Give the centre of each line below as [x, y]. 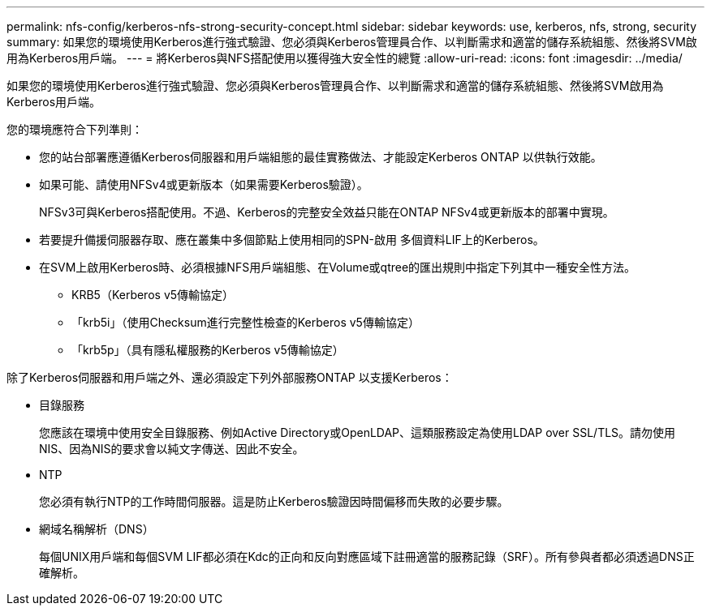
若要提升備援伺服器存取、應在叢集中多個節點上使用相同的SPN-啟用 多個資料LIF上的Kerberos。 [292, 240]
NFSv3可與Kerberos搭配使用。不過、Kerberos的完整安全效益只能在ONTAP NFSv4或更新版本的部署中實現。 [327, 212]
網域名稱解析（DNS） [97, 529]
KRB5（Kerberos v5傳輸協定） [153, 295]
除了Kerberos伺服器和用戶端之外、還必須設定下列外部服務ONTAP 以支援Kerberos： [230, 377]
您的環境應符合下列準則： [75, 129]
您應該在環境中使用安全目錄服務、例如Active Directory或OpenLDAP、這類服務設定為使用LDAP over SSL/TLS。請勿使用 [358, 432]
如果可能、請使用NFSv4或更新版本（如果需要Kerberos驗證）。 [204, 184]
